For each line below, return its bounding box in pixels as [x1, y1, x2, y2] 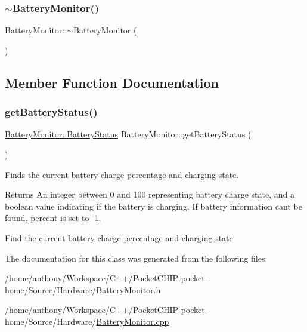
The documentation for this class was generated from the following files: [5, 251, 268, 264]
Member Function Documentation [5, 73, 219, 91]
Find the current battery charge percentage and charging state [5, 231, 233, 244]
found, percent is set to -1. [5, 211, 101, 224]
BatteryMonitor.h [96, 283, 161, 296]
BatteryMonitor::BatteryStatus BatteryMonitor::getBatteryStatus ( [5, 128, 252, 140]
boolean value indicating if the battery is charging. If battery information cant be [5, 199, 302, 212]
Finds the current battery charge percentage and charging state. [5, 168, 239, 180]
